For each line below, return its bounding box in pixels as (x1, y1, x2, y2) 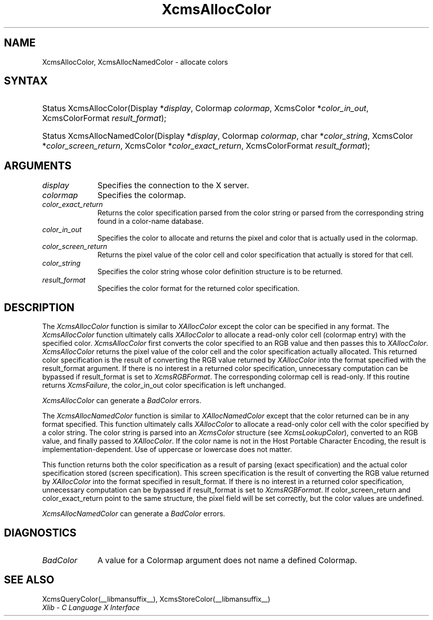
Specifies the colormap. (97, 190, 186, 201)
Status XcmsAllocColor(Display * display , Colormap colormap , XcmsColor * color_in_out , (42, 103, 369, 114)
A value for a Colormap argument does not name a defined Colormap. (97, 555, 357, 565)
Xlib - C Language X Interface (42, 603, 140, 612)
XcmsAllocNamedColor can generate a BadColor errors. (42, 509, 225, 518)
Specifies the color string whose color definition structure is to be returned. (97, 267, 343, 276)
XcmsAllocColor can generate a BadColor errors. (42, 396, 202, 405)
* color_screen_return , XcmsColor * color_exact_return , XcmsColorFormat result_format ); (42, 141, 370, 151)
